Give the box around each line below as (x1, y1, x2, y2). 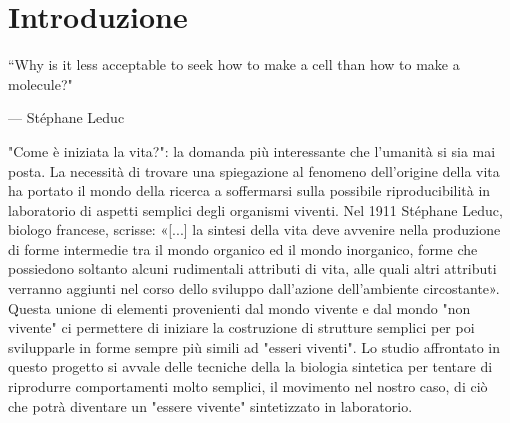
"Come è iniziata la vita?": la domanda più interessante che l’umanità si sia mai (8, 140, 496, 161)
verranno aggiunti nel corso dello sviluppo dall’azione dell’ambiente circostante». (8, 278, 500, 299)
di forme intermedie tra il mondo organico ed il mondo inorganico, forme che (8, 238, 478, 259)
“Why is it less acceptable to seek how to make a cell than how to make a (8, 54, 460, 75)
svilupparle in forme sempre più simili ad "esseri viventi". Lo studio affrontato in (8, 336, 500, 357)
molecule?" (8, 73, 73, 94)
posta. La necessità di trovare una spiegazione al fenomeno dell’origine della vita (8, 160, 500, 181)
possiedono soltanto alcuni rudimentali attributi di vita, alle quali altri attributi (8, 258, 497, 279)
